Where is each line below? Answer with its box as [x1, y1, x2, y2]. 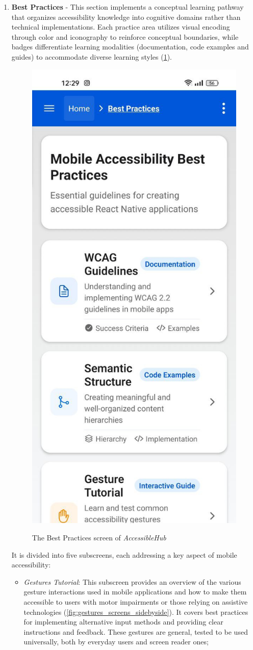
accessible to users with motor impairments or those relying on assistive [23, 596, 248, 607]
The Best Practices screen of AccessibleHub [32, 532, 166, 543]
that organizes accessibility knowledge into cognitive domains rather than [11, 11, 241, 22]
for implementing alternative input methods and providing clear [23, 616, 223, 627]
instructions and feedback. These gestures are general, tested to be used [23, 626, 248, 637]
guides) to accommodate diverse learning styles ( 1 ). [11, 51, 172, 62]
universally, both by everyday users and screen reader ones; [23, 636, 209, 647]
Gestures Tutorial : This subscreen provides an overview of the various [23, 576, 241, 587]
